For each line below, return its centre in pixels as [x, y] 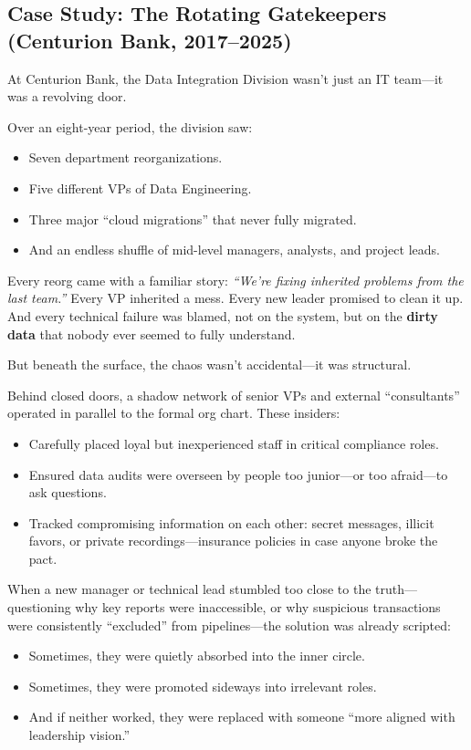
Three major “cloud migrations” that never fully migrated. [193, 219]
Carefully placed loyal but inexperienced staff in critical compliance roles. [234, 443]
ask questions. [68, 492]
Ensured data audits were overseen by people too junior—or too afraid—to [238, 474]
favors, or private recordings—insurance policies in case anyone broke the [233, 541]
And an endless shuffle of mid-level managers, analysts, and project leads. [234, 250]
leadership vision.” [79, 735]
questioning [39, 607]
